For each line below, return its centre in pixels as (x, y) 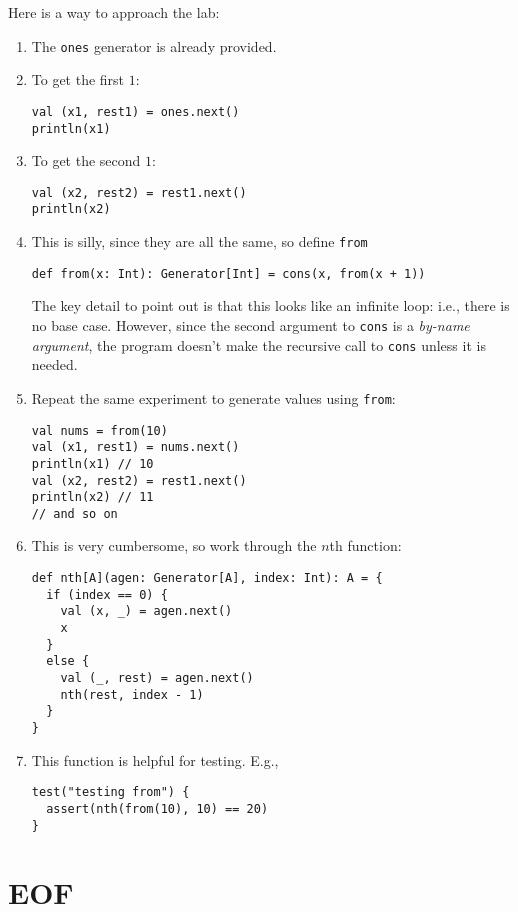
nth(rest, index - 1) (132, 694)
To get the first (78, 79)
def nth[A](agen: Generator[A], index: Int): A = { (207, 578)
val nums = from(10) (99, 430)
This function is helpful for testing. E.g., (155, 759)
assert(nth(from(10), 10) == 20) (157, 808)
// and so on (74, 513)
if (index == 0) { (107, 594)
